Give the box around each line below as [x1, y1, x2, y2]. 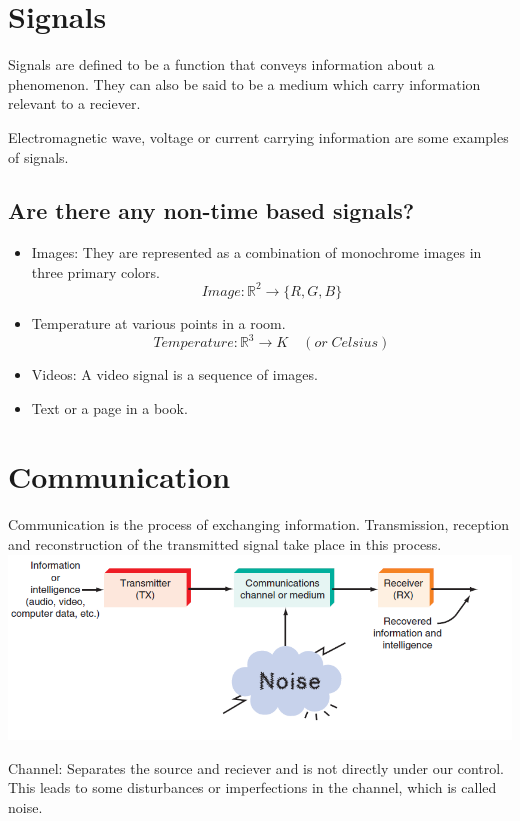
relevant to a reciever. [8, 93, 141, 114]
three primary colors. [31, 261, 160, 282]
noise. [8, 797, 43, 818]
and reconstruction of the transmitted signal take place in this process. [8, 533, 442, 554]
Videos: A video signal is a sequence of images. [31, 364, 318, 385]
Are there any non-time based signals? [8, 195, 415, 226]
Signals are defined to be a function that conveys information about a [8, 54, 435, 75]
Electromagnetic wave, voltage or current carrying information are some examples [8, 126, 509, 147]
